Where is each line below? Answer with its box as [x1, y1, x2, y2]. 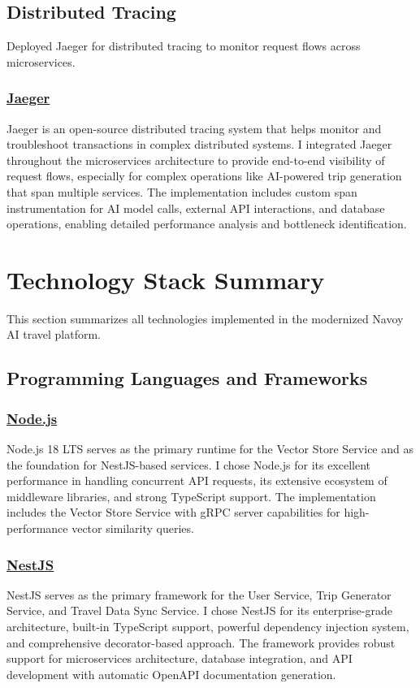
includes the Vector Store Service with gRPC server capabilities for [6, 504, 340, 521]
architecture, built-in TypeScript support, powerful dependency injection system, [6, 618, 409, 635]
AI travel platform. [6, 326, 101, 343]
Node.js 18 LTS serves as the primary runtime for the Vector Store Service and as [6, 440, 414, 457]
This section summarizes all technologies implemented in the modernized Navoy [6, 309, 404, 327]
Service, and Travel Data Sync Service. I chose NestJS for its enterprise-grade [6, 602, 392, 619]
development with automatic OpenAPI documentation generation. [6, 665, 336, 682]
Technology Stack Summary [6, 262, 325, 296]
